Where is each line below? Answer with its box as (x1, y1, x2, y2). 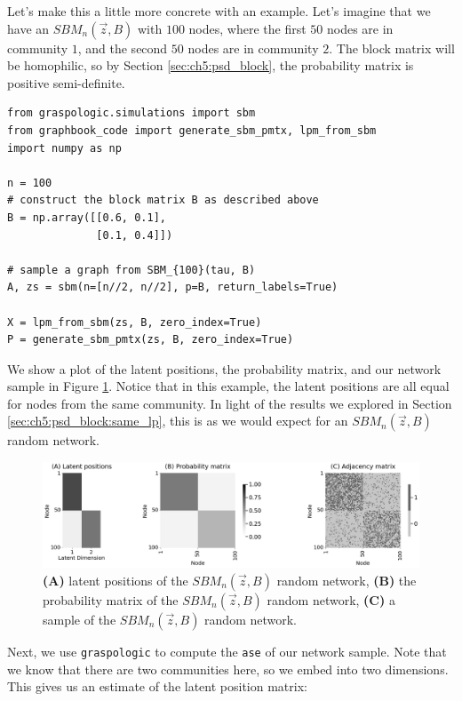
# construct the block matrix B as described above (7, 194, 319, 207)
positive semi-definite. (7, 73, 125, 92)
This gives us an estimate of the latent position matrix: (7, 677, 307, 696)
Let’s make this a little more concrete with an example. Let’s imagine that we (7, 2, 431, 20)
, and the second (77, 38, 168, 57)
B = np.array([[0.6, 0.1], (7, 211, 166, 224)
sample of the (43, 609, 116, 628)
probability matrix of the (43, 590, 179, 609)
